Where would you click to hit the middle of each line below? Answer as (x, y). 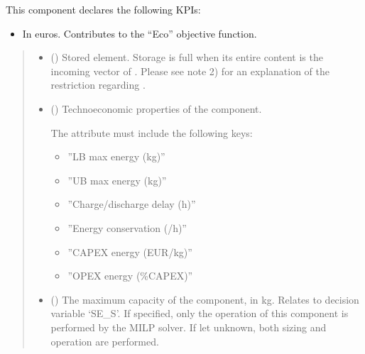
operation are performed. (105, 341)
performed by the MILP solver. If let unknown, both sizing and (189, 327)
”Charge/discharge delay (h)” (132, 204)
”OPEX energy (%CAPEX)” (130, 276)
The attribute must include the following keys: (152, 132)
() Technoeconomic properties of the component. (156, 108)
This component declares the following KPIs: (103, 9)
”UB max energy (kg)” (117, 180)
